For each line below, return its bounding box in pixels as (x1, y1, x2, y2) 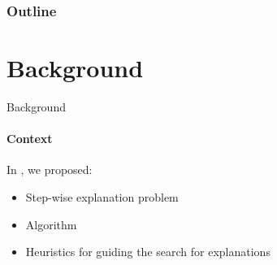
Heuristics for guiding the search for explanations (25, 243, 271, 260)
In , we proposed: (6, 161, 93, 178)
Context (6, 130, 53, 147)
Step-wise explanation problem (25, 188, 179, 205)
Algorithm (25, 215, 77, 232)
